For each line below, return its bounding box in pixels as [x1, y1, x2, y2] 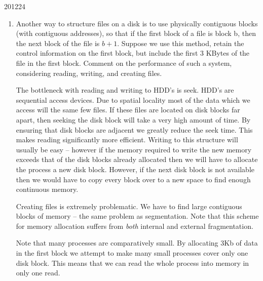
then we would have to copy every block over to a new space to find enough [16, 174, 251, 184]
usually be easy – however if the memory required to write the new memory [16, 144, 252, 154]
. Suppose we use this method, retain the [117, 37, 244, 48]
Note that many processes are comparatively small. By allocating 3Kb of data [16, 237, 258, 248]
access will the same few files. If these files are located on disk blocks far [16, 104, 240, 115]
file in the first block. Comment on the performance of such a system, [16, 57, 232, 68]
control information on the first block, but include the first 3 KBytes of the [16, 48, 250, 58]
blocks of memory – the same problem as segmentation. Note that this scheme [16, 211, 259, 221]
